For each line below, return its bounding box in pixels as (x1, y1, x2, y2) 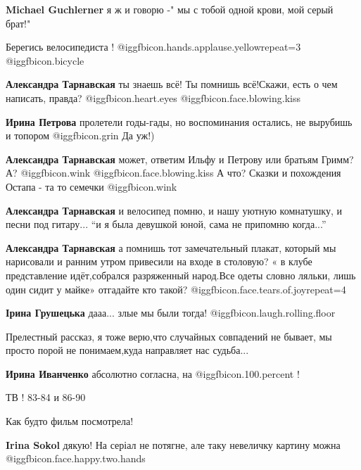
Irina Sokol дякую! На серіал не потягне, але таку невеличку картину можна (6, 437, 341, 452)
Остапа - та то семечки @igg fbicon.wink (6, 179, 177, 193)
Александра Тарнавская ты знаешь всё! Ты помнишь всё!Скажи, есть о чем (6, 77, 338, 91)
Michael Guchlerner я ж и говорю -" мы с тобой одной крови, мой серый (6, 2, 334, 16)
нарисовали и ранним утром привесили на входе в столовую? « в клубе (6, 254, 312, 269)
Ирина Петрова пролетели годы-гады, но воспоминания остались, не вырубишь (6, 114, 353, 129)
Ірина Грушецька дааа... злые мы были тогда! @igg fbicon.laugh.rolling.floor (6, 305, 336, 320)
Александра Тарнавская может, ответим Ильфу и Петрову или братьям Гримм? (6, 151, 354, 166)
